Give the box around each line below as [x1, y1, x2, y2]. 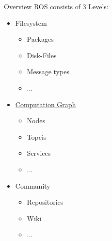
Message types [27, 66, 69, 77]
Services [27, 148, 51, 158]
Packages [27, 34, 54, 44]
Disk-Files [27, 50, 57, 60]
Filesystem [15, 17, 47, 28]
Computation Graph [15, 99, 76, 109]
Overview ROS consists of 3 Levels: [4, 1, 109, 11]
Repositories [27, 197, 64, 207]
